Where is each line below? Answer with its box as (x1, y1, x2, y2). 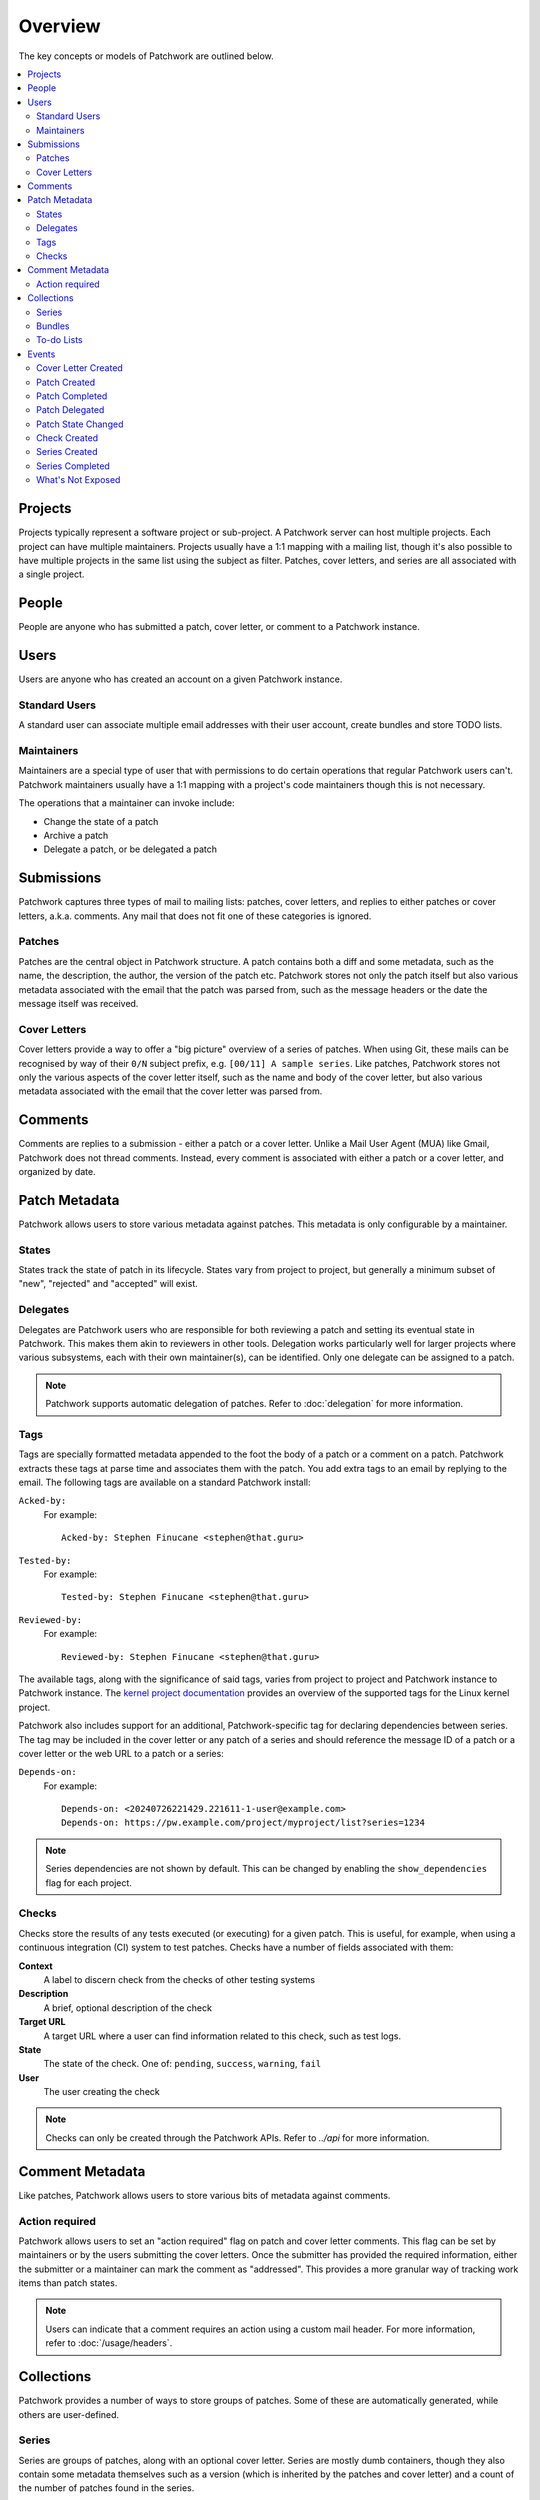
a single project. (18, 568, 85, 580)
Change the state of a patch (43, 815, 159, 827)
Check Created (36, 432, 99, 444)
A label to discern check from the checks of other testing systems (43, 1973, 315, 1985)
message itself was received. (18, 998, 139, 1009)
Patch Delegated (36, 404, 105, 416)
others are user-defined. (18, 2408, 120, 2420)
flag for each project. (45, 1876, 132, 1889)
